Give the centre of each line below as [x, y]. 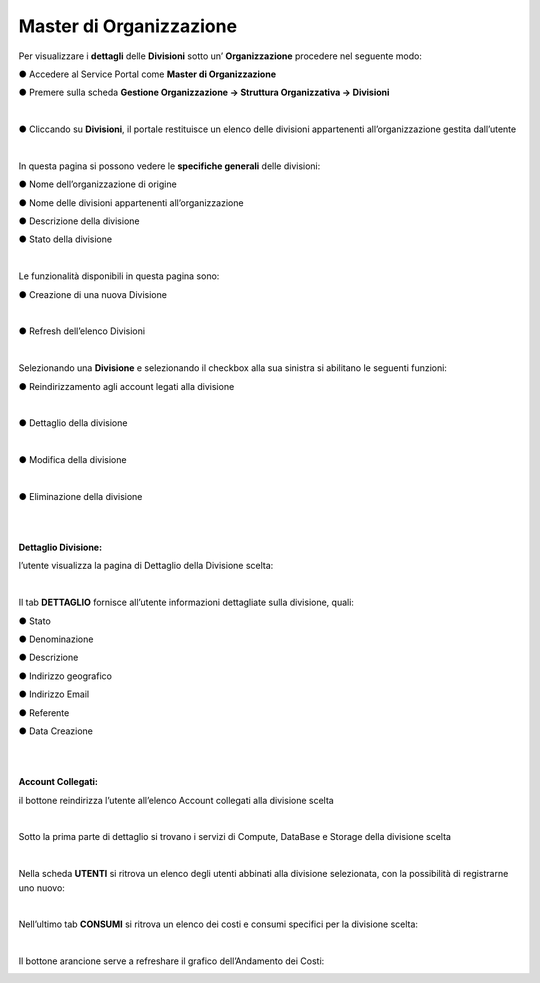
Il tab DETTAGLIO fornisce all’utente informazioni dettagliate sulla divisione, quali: [186, 602]
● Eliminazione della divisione [80, 496]
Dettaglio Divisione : [60, 547]
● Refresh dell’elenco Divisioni [81, 331]
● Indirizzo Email [54, 694]
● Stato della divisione [65, 239]
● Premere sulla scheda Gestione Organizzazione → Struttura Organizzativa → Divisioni [204, 92]
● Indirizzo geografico [65, 676]
